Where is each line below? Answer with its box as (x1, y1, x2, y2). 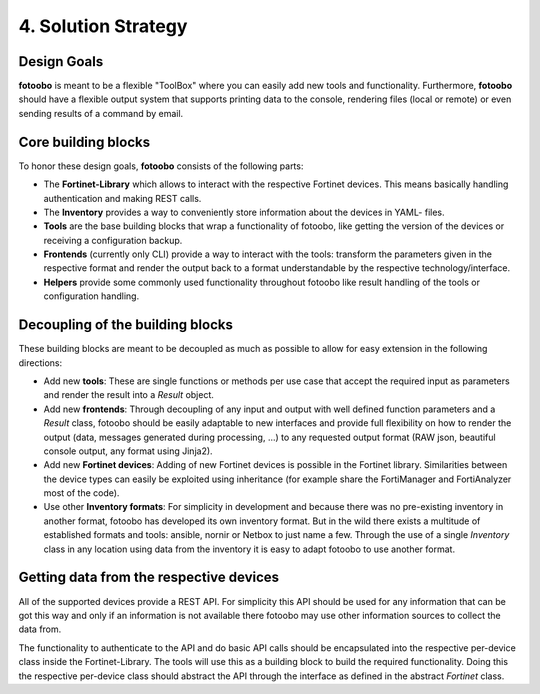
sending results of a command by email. (18, 107, 184, 119)
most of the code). (43, 487, 120, 499)
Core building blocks (18, 133, 150, 150)
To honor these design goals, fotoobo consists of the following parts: (18, 160, 304, 172)
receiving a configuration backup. (43, 234, 183, 246)
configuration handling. (43, 290, 140, 302)
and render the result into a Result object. (43, 389, 215, 401)
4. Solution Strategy (18, 15, 188, 37)
